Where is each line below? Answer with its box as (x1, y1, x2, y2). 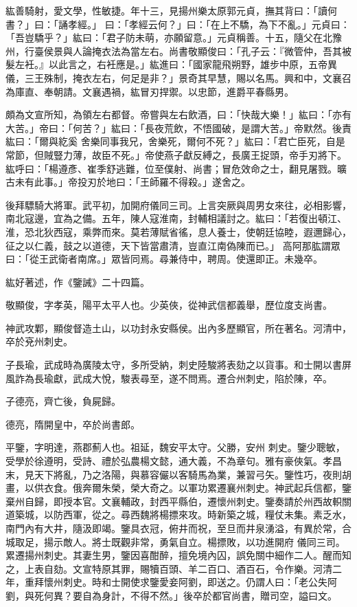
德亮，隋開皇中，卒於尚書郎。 (5, 417, 140, 431)
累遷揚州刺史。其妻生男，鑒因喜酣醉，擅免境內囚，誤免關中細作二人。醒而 (5, 548, 342, 562)
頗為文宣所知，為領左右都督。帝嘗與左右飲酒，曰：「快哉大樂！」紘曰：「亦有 (5, 107, 352, 122)
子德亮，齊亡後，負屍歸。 (5, 394, 121, 408)
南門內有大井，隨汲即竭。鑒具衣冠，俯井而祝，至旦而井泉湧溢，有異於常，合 (5, 521, 352, 535)
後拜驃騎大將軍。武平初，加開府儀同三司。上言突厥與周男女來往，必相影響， (5, 197, 352, 212)
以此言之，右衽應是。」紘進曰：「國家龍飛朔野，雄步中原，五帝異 (48, 57, 337, 71)
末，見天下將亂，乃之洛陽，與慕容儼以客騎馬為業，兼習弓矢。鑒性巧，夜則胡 (5, 467, 352, 481)
